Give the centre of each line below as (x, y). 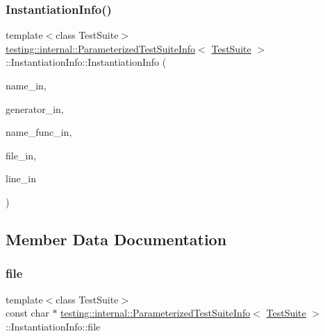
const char (27, 313)
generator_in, (35, 108)
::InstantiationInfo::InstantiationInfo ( (86, 62)
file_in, (21, 155)
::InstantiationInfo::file (53, 326)
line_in (21, 178)
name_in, (26, 85)
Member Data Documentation (116, 239)
